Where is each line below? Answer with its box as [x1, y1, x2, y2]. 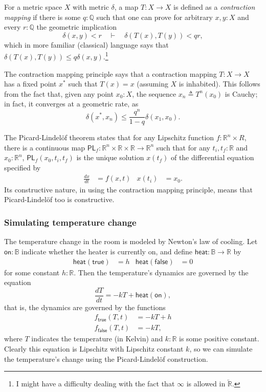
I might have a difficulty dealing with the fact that [16, 378, 175, 389]
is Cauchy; [225, 88, 258, 99]
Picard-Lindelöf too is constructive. [4, 194, 115, 205]
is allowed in [186, 378, 226, 389]
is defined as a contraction [173, 2, 255, 12]
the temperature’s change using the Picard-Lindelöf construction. [4, 353, 208, 364]
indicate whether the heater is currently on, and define [21, 246, 193, 256]
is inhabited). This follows [179, 78, 260, 89]
